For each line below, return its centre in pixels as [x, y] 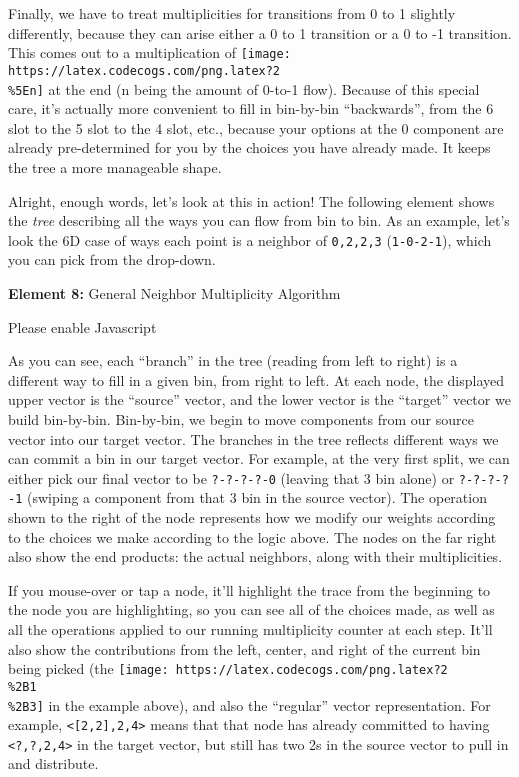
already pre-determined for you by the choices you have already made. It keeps [249, 147]
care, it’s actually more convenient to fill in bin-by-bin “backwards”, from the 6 [251, 108]
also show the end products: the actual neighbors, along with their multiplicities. [255, 556]
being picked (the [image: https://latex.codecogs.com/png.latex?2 [228, 668]
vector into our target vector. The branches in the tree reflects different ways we [253, 438]
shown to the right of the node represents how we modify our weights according [252, 517]
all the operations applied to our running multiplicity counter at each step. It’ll [250, 629]
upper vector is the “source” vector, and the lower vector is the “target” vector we [259, 399]
